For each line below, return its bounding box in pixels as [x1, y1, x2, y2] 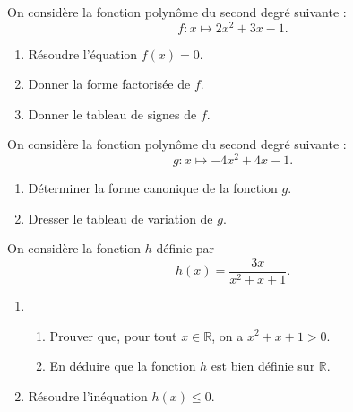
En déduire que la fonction [49, 356, 196, 375]
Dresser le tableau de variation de [28, 208, 213, 227]
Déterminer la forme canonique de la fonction [28, 179, 278, 197]
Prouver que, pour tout [49, 326, 177, 345]
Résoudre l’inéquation [28, 386, 148, 405]
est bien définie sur [211, 356, 315, 375]
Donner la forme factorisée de [28, 75, 191, 93]
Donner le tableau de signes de [28, 104, 197, 123]
